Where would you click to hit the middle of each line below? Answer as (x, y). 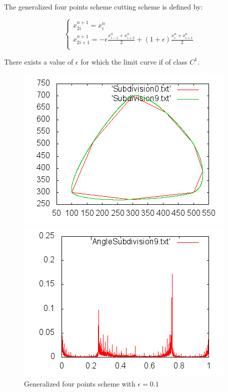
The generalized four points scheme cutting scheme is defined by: (103, 7)
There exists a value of (39, 61)
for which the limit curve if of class (134, 61)
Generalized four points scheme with (80, 383)
